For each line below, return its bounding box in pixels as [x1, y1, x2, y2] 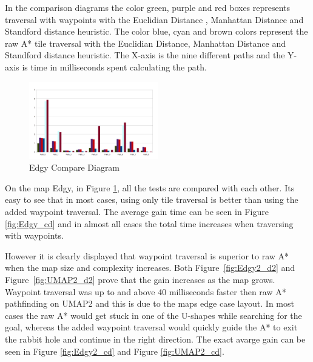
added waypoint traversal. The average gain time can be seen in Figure [5, 205, 269, 217]
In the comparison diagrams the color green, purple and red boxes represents [5, 1, 291, 13]
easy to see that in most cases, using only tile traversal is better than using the [5, 193, 298, 206]
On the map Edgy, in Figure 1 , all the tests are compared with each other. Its [5, 181, 295, 194]
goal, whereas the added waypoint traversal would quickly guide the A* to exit [5, 321, 298, 333]
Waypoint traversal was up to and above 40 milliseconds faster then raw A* [5, 285, 286, 298]
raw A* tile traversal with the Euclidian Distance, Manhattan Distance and [5, 36, 286, 49]
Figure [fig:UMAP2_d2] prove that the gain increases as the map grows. [5, 273, 275, 285]
